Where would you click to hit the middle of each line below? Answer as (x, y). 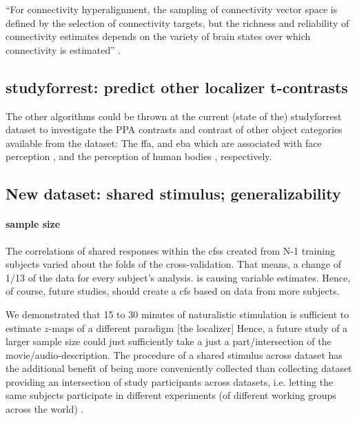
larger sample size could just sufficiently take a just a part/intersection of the (169, 341)
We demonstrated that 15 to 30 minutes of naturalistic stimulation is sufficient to (177, 314)
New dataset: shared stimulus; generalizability (173, 194)
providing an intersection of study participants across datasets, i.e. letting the (170, 381)
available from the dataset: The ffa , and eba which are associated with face (164, 143)
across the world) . (45, 409)
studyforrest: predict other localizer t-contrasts (177, 87)
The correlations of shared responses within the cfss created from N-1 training (170, 250)
